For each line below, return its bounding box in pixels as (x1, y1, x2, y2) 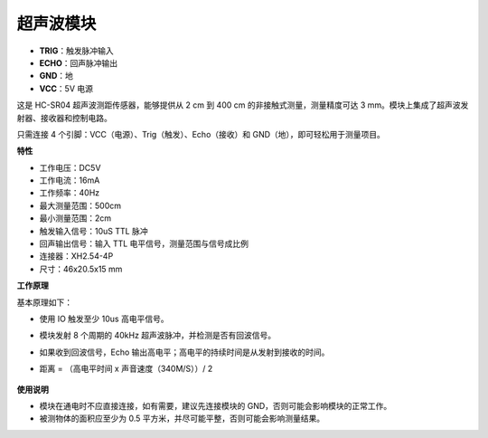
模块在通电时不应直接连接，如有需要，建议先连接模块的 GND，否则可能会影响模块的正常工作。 (39, 400, 392, 411)
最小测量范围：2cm (39, 213, 112, 224)
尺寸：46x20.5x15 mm (39, 263, 123, 274)
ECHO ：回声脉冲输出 (39, 57, 118, 68)
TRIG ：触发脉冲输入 (39, 45, 114, 56)
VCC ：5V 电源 (39, 82, 94, 94)
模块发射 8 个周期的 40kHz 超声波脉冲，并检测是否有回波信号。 (39, 330, 277, 341)
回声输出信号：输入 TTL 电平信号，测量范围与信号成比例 (39, 238, 249, 249)
